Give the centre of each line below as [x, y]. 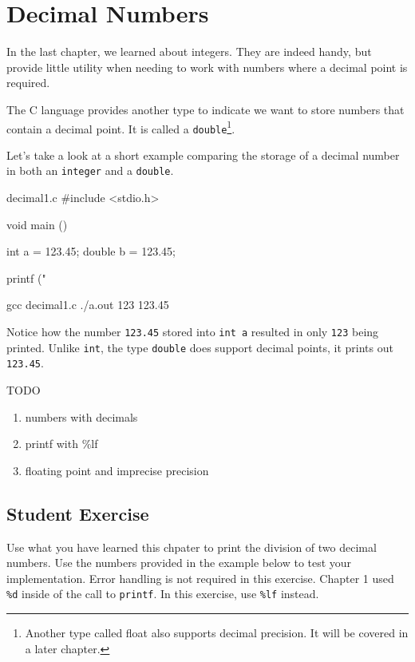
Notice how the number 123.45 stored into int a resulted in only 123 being [193, 332]
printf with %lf [61, 444]
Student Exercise [78, 513]
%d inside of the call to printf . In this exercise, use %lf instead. [163, 594]
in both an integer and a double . [90, 170]
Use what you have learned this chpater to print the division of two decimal [192, 547]
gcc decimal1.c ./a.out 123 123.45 [88, 305]
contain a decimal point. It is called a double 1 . [121, 127]
